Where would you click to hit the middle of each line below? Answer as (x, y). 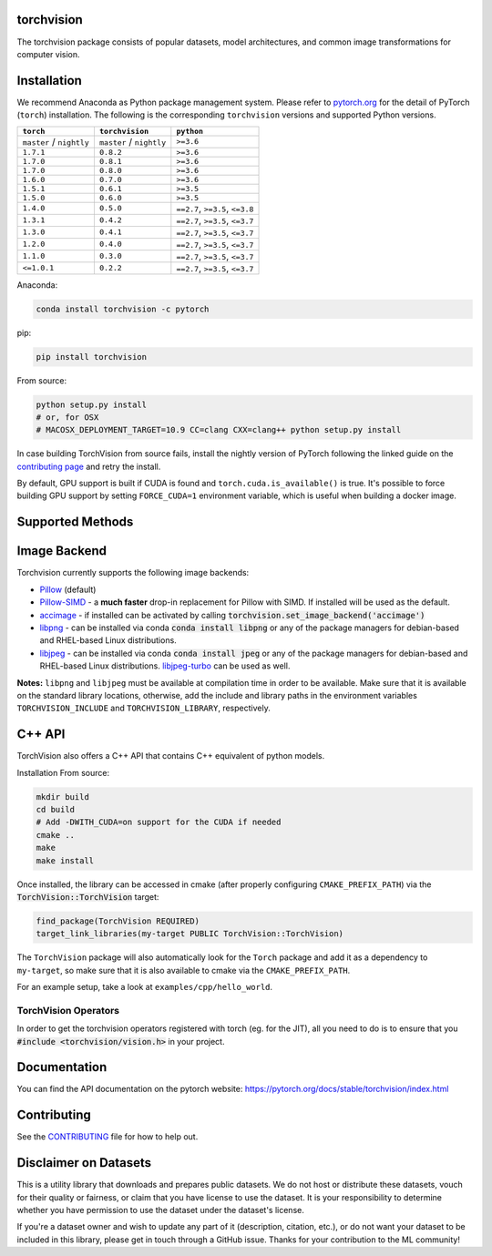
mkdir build (63, 796)
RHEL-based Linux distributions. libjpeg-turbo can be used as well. (165, 666)
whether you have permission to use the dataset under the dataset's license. (160, 1210)
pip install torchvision (92, 357)
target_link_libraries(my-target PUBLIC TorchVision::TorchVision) (190, 934)
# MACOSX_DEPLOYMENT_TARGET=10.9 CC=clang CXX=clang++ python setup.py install (219, 430)
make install (65, 860)
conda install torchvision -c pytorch (123, 309)
